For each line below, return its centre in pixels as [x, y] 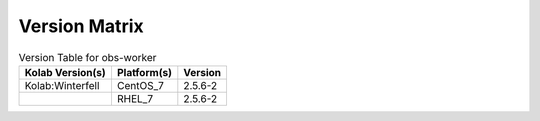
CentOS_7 [140, 85]
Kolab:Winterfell [62, 85]
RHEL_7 [135, 98]
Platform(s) [144, 72]
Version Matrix [81, 26]
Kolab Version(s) [65, 72]
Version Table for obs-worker [87, 57]
